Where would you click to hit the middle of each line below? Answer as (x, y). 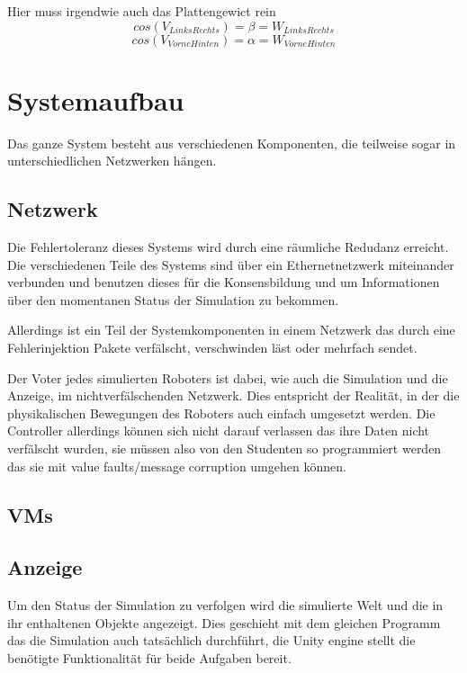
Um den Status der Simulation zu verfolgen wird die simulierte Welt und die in (225, 605)
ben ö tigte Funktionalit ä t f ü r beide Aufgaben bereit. (149, 658)
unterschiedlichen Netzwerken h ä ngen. (112, 161)
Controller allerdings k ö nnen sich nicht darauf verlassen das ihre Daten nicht (219, 431)
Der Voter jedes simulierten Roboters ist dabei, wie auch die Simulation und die (228, 377)
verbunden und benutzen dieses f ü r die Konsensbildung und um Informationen (224, 282)
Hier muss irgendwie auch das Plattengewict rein (142, 11)
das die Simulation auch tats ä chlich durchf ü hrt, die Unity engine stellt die (211, 640)
